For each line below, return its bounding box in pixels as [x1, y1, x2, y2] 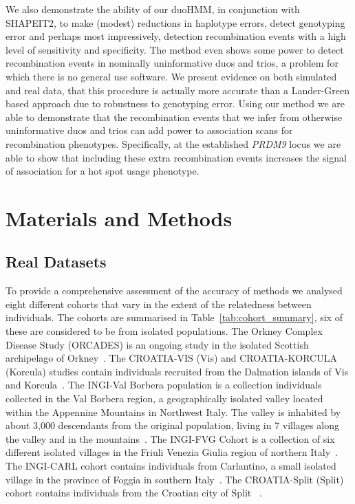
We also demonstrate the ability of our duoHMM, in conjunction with [6, 2, 300, 16]
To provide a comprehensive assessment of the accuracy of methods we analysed [6, 283, 343, 298]
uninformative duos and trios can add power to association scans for [6, 123, 293, 138]
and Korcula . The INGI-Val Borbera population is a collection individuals [6, 377, 322, 392]
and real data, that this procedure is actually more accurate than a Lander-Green [6, 83, 350, 97]
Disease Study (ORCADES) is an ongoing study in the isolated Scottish [6, 337, 309, 351]
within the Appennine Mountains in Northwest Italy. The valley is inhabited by [6, 404, 341, 419]
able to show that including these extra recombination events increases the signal [6, 150, 347, 164]
